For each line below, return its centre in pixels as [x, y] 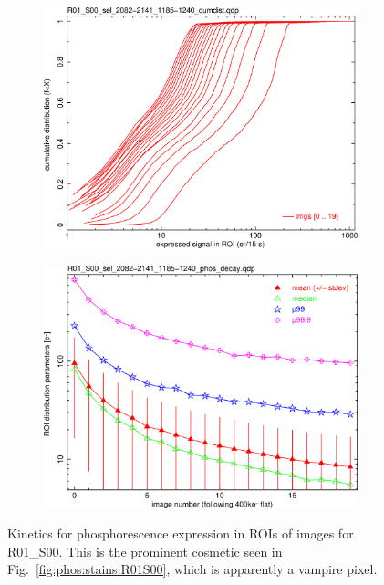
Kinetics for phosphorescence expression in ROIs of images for [181, 533]
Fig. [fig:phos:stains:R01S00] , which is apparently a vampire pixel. [192, 569]
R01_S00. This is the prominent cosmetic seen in [145, 551]
